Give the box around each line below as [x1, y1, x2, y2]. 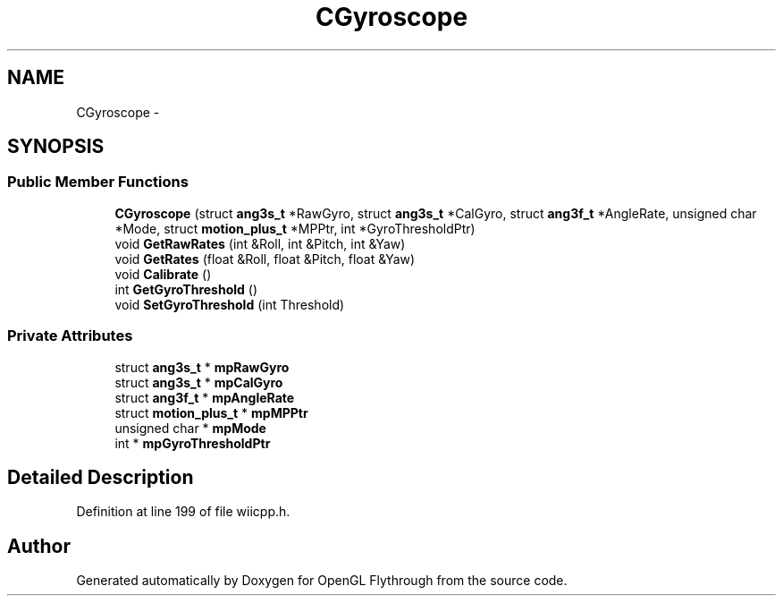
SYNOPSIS [7, 135, 105, 158]
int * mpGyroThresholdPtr [114, 435, 271, 451]
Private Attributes [7, 327, 133, 345]
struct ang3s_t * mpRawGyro [114, 359, 290, 375]
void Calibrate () [114, 266, 212, 282]
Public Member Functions [7, 173, 189, 191]
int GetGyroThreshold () [114, 281, 258, 297]
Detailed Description [7, 465, 194, 488]
